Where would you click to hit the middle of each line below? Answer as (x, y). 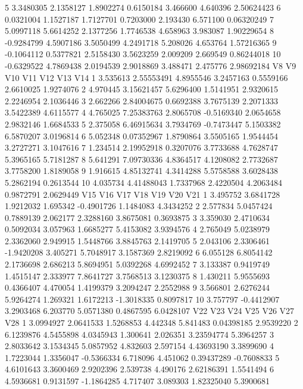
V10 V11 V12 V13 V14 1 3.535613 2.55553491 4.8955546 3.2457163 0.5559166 (146, 77)
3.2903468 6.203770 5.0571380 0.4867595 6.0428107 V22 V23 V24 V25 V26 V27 (150, 311)
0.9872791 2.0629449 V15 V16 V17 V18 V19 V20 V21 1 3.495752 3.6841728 (143, 194)
